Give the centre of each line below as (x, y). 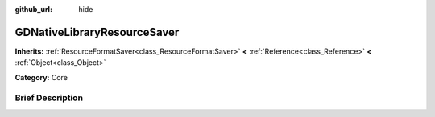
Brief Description (49, 98)
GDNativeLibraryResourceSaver (97, 32)
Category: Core (41, 77)
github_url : (33, 9)
